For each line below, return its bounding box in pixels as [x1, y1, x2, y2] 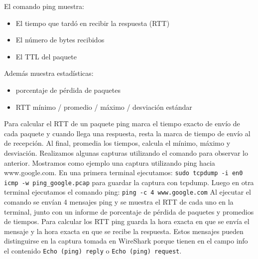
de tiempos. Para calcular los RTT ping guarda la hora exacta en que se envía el [4, 216, 250, 227]
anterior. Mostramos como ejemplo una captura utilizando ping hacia [4, 157, 215, 168]
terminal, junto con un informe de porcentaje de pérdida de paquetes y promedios [4, 206, 254, 217]
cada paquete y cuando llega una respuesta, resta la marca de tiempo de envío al [4, 128, 251, 138]
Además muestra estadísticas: [4, 68, 94, 78]
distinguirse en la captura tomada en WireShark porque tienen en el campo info [4, 236, 248, 246]
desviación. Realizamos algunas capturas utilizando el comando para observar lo [4, 147, 248, 158]
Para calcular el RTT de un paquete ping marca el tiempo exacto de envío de [4, 118, 240, 129]
